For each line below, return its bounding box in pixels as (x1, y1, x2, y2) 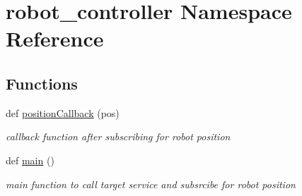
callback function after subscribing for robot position (6, 129, 231, 144)
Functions (6, 72, 78, 94)
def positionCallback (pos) (6, 105, 120, 120)
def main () (6, 152, 54, 167)
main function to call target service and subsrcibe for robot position (6, 176, 296, 191)
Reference (6, 24, 104, 53)
